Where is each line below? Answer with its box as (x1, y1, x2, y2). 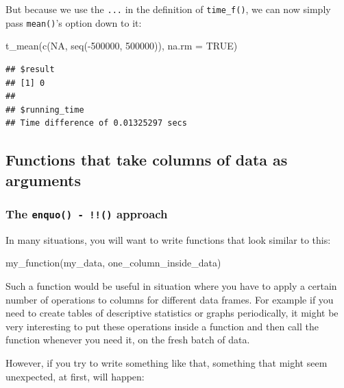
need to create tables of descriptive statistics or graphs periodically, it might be (5, 306, 339, 320)
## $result (5, 64, 55, 74)
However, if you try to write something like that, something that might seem (5, 355, 328, 369)
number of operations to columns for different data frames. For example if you (5, 292, 334, 306)
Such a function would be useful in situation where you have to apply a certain (5, 279, 337, 293)
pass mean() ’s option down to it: (5, 15, 142, 30)
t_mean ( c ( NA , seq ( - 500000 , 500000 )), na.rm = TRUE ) (5, 38, 238, 53)
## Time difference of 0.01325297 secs (5, 118, 187, 128)
